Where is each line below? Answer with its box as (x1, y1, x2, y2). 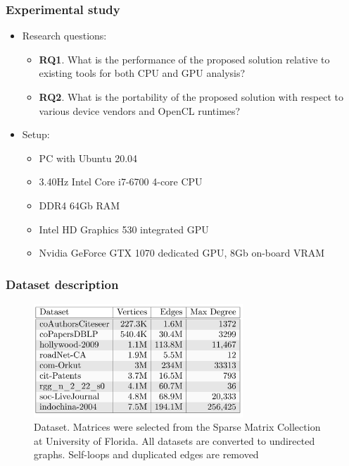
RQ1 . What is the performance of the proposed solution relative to (39, 51, 330, 66)
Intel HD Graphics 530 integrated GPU (39, 221, 209, 236)
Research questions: (22, 28, 107, 43)
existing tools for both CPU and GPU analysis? (39, 66, 246, 80)
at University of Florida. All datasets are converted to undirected (34, 433, 315, 448)
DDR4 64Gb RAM (39, 197, 120, 212)
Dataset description (6, 275, 119, 293)
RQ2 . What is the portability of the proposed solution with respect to (39, 90, 343, 104)
